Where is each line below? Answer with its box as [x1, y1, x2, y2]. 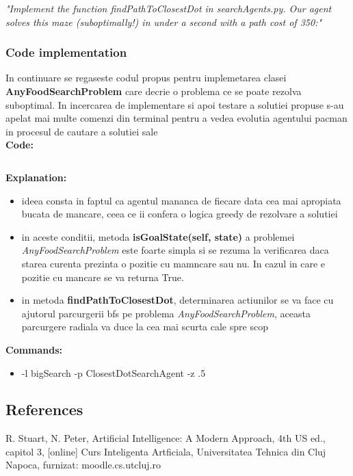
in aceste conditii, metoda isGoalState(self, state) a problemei [21, 229, 295, 243]
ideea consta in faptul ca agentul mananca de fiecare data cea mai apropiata [21, 193, 341, 207]
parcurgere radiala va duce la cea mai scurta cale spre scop [21, 319, 268, 334]
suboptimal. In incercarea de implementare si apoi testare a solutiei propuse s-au [5, 97, 344, 111]
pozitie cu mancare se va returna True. [21, 269, 184, 284]
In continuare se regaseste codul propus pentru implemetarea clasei [5, 70, 287, 85]
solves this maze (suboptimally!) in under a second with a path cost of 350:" [5, 14, 322, 29]
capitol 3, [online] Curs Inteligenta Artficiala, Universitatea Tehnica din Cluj [5, 444, 326, 458]
